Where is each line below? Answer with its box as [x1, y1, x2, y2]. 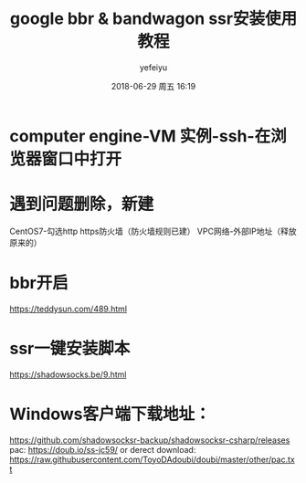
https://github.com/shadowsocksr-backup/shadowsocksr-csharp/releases [9, 435, 290, 446]
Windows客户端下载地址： [9, 404, 211, 425]
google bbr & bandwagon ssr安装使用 [9, 8, 298, 29]
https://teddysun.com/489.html [9, 303, 128, 314]
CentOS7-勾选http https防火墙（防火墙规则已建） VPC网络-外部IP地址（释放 [9, 226, 297, 236]
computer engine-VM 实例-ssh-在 [9, 125, 271, 146]
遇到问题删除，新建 [9, 194, 154, 215]
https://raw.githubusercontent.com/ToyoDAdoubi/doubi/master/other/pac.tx [9, 454, 295, 465]
